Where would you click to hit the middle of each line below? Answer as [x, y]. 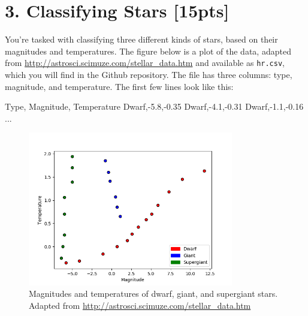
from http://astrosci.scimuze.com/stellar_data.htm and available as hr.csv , [145, 63]
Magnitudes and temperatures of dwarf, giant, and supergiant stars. [153, 294]
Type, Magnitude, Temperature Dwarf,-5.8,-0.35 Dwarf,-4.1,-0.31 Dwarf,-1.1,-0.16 [154, 106]
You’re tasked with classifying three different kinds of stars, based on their [141, 39]
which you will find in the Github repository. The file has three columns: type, [149, 74]
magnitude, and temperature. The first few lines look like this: [119, 86]
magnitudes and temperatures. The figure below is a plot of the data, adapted [148, 51]
